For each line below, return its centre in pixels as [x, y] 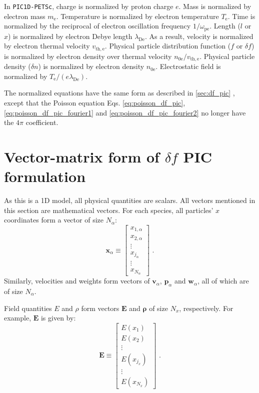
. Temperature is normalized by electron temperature [137, 16]
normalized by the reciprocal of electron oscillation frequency [97, 26]
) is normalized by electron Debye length [70, 36]
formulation [45, 176]
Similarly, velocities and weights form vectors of [77, 281]
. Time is [241, 16]
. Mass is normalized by [215, 6]
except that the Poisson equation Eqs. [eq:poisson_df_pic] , [95, 102]
